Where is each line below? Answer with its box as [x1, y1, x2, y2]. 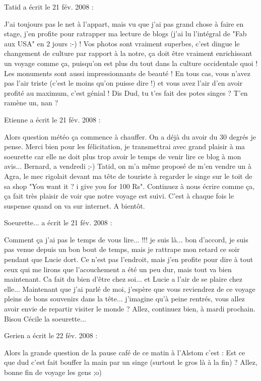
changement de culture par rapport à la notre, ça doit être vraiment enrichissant [4, 48, 252, 58]
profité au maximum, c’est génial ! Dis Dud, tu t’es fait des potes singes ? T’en [4, 87, 248, 98]
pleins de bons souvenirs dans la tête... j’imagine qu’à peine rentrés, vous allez [4, 293, 245, 304]
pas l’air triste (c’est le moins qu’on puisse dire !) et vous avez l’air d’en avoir [4, 78, 243, 88]
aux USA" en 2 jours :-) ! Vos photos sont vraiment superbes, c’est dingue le [4, 38, 240, 48]
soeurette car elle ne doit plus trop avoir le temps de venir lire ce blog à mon [4, 151, 241, 161]
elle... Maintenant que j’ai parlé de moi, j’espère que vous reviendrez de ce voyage [4, 283, 255, 294]
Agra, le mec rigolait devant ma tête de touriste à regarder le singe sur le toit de [4, 170, 252, 181]
